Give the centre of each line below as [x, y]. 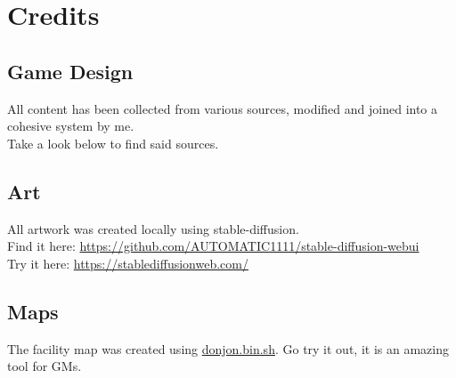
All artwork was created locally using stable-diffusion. [153, 228]
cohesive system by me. [71, 126]
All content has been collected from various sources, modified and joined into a [223, 108]
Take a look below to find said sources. [113, 143]
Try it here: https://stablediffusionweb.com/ [128, 263]
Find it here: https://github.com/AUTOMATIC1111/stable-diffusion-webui [213, 246]
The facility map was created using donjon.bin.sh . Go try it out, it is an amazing [228, 348]
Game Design [70, 71]
